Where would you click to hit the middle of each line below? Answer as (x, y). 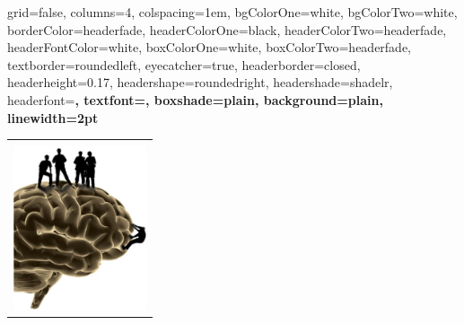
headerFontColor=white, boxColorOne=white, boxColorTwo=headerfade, (210, 47)
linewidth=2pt (53, 117)
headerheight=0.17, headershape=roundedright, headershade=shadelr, (200, 82)
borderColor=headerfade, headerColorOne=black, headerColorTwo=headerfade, (227, 29)
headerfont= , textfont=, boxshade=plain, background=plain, (195, 99)
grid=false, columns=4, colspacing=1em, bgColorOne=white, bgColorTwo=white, (232, 12)
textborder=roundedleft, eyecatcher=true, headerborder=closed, (184, 64)
